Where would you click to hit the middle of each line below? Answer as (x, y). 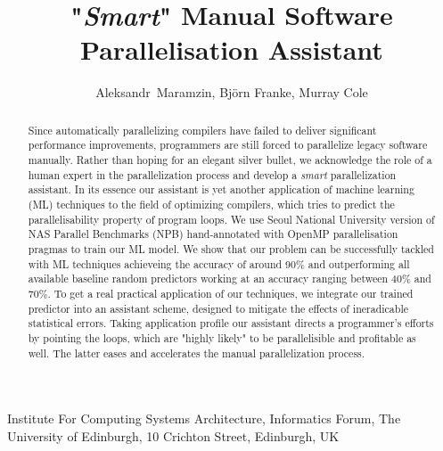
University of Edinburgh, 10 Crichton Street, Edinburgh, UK (173, 435)
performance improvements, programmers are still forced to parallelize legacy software (228, 145)
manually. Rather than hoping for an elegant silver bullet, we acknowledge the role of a (230, 160)
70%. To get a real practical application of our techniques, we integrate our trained (221, 293)
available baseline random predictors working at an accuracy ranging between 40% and (230, 279)
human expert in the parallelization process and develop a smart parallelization (212, 174)
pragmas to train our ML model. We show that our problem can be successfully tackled (231, 248)
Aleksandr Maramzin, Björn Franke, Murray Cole (232, 92)
